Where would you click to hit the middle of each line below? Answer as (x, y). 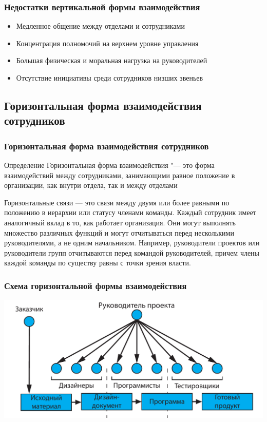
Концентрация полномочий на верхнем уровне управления (107, 43)
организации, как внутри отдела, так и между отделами (91, 185)
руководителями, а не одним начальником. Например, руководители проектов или (132, 243)
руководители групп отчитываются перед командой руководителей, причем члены (132, 252)
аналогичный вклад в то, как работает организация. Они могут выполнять (120, 222)
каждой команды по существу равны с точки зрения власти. (98, 263)
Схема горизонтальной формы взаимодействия (96, 285)
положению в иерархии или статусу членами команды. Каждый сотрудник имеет (130, 212)
